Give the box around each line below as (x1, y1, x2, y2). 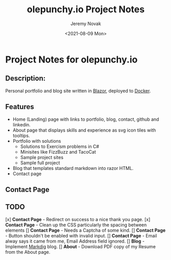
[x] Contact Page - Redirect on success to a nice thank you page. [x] (5, 216, 151, 222)
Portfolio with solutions (12, 138, 61, 144)
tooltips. (12, 132, 30, 139)
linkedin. (12, 121, 31, 127)
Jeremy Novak (70, 20, 101, 27)
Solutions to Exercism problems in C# (20, 143, 100, 149)
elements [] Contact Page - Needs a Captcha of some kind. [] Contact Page (5, 227, 166, 233)
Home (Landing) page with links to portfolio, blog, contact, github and (12, 116, 159, 122)
